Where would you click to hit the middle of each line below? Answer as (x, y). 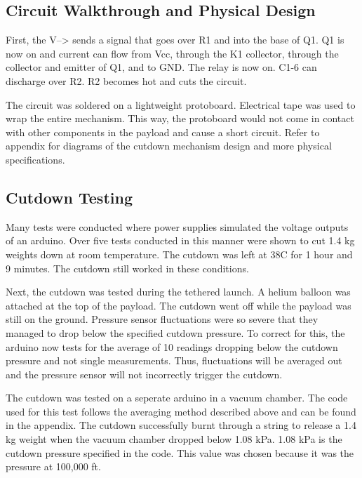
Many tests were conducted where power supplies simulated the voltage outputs (177, 226)
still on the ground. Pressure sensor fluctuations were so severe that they (162, 319)
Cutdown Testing (69, 197)
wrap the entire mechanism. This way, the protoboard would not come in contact (180, 118)
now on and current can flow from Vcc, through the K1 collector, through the (172, 53)
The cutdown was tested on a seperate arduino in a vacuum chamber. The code (177, 398)
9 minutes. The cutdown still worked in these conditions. (127, 268)
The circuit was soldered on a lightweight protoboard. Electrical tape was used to (181, 104)
